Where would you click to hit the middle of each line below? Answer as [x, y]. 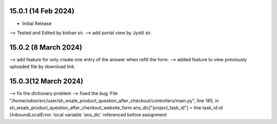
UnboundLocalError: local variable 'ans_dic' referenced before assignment [88, 115]
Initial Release [37, 23]
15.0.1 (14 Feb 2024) [42, 11]
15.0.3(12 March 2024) [46, 81]
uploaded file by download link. [43, 67]
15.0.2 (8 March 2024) [46, 47]
